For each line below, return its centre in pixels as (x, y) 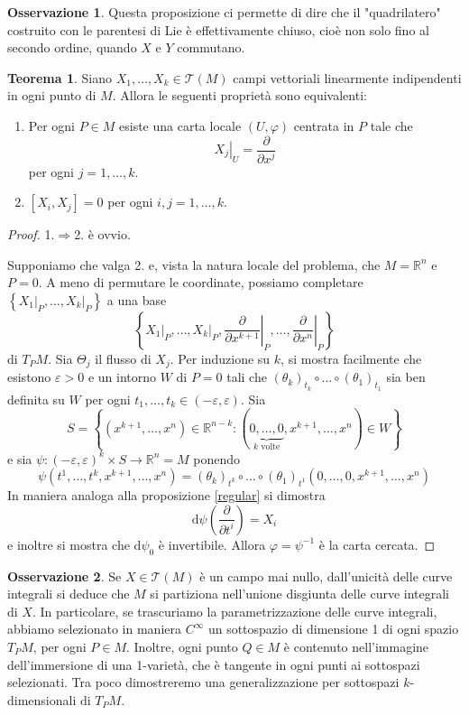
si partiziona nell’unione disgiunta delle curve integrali (300, 594)
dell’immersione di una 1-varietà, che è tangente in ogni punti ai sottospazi (214, 664)
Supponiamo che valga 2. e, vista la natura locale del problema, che (194, 264)
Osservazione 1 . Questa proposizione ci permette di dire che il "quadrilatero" (224, 12)
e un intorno (122, 377)
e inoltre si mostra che (69, 544)
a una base (137, 299)
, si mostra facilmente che (351, 358)
